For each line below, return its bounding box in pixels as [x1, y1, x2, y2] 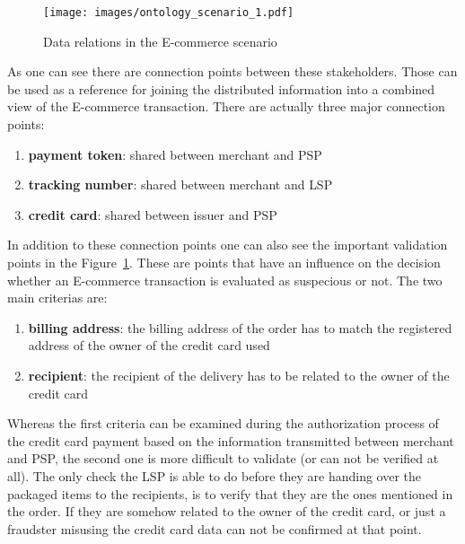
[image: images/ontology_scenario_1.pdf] [43, 6, 294, 19]
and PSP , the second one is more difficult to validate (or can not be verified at [7, 449, 439, 468]
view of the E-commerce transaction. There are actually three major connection [7, 97, 445, 116]
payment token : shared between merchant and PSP [28, 145, 322, 163]
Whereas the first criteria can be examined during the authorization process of [7, 414, 439, 433]
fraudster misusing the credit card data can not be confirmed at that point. [7, 519, 422, 538]
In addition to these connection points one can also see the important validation [7, 235, 448, 254]
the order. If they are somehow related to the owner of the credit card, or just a [7, 502, 446, 521]
